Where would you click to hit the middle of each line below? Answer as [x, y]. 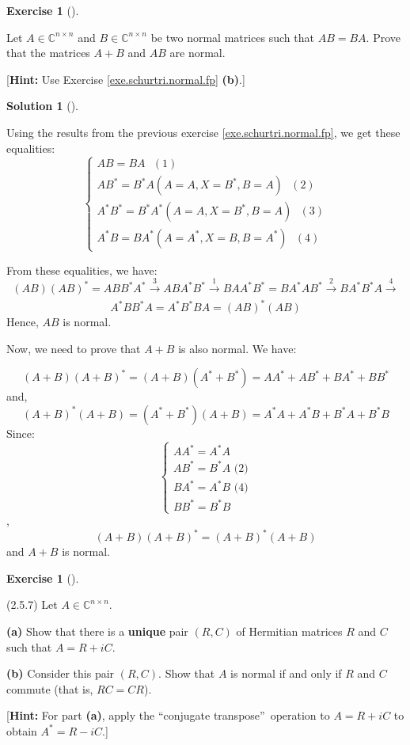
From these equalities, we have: [82, 270]
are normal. [197, 53]
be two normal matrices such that [232, 37]
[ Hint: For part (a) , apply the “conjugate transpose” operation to [168, 715]
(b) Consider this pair [61, 673]
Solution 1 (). [42, 106]
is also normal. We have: [237, 348]
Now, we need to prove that [74, 348]
